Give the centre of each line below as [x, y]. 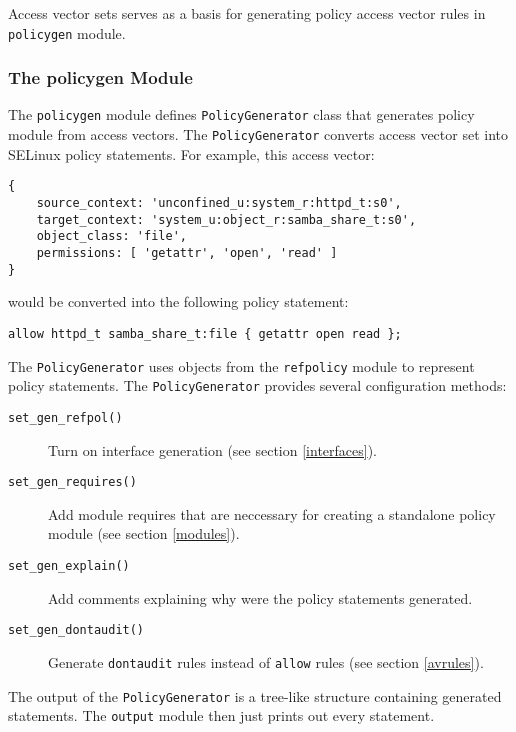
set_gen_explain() [69, 565]
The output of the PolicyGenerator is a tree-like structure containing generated [255, 695]
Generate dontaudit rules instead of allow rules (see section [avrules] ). [266, 661]
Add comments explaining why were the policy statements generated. [260, 597]
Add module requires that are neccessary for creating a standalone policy [272, 513]
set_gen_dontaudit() [76, 630]
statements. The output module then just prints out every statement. [221, 715]
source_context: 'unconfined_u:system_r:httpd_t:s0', [219, 203]
